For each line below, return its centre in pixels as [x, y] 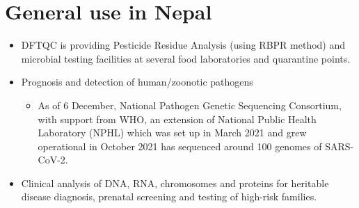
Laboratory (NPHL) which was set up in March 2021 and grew [172, 133]
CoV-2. [53, 160]
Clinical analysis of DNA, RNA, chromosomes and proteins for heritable [175, 183]
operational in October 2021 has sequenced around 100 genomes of [180, 146]
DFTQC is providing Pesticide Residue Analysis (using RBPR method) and [183, 45]
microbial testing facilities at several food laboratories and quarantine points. [186, 58]
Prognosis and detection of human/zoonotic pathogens [137, 82]
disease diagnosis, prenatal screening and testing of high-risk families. [169, 197]
